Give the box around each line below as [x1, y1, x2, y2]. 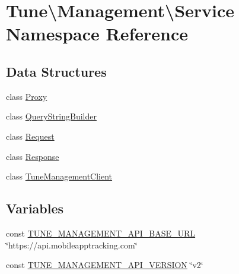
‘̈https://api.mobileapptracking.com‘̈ [6, 238, 138, 251]
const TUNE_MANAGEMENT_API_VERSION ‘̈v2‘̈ [6, 259, 203, 271]
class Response [6, 150, 59, 162]
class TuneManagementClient [6, 170, 113, 182]
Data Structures [6, 62, 107, 80]
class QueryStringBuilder [6, 110, 97, 122]
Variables [6, 199, 64, 218]
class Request [6, 130, 55, 142]
